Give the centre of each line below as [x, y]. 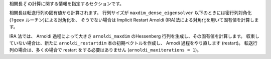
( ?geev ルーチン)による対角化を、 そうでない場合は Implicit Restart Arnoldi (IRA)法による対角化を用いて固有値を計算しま [134, 19]
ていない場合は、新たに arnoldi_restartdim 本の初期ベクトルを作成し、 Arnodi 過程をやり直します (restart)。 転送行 [133, 43]
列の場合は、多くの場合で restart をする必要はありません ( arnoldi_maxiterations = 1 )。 [105, 50]
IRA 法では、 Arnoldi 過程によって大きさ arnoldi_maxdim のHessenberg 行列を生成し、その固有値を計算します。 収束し [134, 36]
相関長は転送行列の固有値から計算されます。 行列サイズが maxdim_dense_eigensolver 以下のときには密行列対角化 [130, 13]
